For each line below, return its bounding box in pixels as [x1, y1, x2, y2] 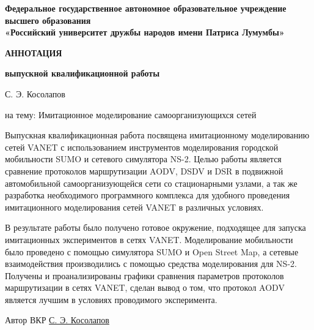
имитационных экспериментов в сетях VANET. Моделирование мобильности [5, 233, 293, 246]
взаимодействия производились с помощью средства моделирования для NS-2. [5, 257, 297, 270]
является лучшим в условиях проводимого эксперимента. [5, 293, 217, 306]
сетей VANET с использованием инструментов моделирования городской [5, 140, 279, 153]
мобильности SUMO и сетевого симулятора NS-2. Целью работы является [5, 152, 282, 165]
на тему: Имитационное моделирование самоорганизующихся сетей [5, 108, 257, 121]
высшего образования [5, 13, 91, 26]
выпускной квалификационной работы [5, 67, 160, 80]
